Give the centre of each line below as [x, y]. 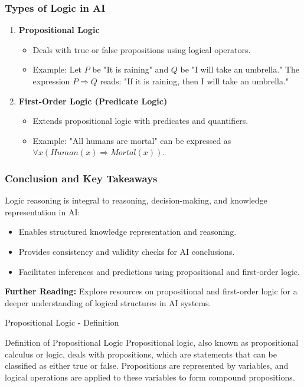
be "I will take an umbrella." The [240, 69]
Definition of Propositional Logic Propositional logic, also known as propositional [152, 342]
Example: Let [57, 69]
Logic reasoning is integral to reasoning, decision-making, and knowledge [136, 200]
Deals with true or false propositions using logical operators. [142, 49]
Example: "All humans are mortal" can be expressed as [132, 140]
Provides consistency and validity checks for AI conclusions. [127, 251]
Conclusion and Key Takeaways [81, 178]
